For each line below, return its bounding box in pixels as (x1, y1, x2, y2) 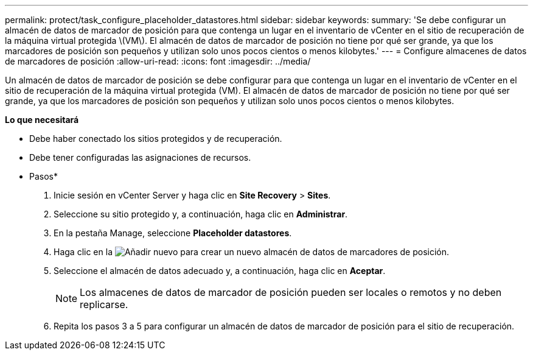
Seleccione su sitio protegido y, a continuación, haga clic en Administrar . (54, 209, 348, 219)
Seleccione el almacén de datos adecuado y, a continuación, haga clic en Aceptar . (54, 265, 386, 276)
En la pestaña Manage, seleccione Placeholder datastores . (54, 228, 292, 238)
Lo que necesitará (5, 114, 79, 125)
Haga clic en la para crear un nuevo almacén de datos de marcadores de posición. (54, 247, 450, 257)
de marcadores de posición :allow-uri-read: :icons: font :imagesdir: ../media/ (5, 56, 311, 66)
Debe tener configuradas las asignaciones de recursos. (29, 152, 251, 163)
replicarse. (80, 298, 128, 311)
